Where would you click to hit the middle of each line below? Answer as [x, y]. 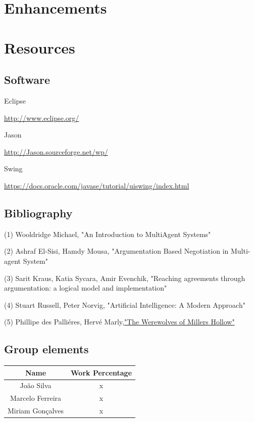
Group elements [46, 349]
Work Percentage [101, 372]
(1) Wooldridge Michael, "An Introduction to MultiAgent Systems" [108, 234]
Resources [40, 47]
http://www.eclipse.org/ [42, 118]
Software [27, 80]
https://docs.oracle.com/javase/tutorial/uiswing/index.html [97, 185]
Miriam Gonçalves [36, 411]
